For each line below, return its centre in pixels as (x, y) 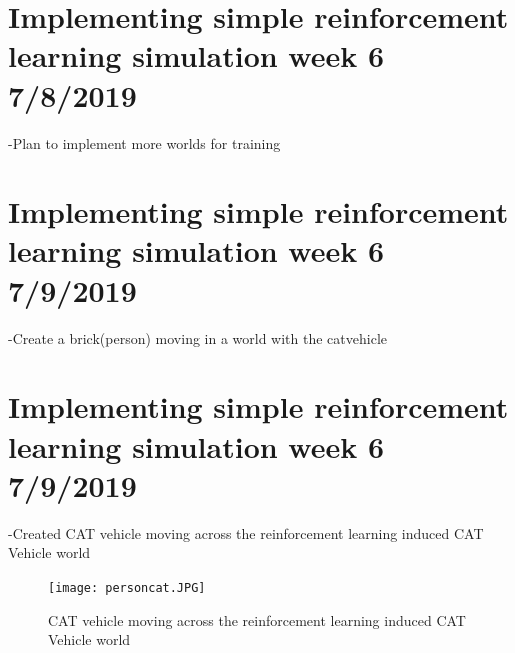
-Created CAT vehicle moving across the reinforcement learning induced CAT (246, 532)
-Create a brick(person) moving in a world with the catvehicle (197, 337)
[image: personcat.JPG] (127, 587)
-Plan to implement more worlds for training (144, 142)
